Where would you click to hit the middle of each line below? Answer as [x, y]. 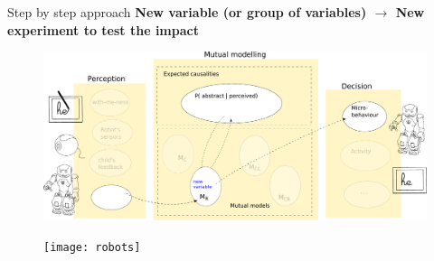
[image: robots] [92, 247]
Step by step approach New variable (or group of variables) [187, 12]
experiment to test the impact [103, 29]
